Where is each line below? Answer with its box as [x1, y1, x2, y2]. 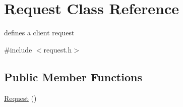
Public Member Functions [4, 69, 142, 84]
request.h [43, 44, 72, 55]
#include [4, 44, 32, 55]
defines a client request [4, 27, 75, 38]
